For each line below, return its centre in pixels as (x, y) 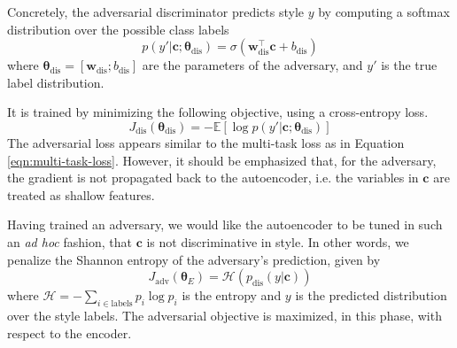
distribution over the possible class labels (118, 29)
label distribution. (56, 82)
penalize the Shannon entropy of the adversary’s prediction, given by (194, 259)
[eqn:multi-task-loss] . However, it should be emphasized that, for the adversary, (222, 160)
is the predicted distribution (371, 295)
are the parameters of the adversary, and (252, 65)
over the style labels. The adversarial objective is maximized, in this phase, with (225, 315)
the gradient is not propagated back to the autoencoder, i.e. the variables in (213, 178)
